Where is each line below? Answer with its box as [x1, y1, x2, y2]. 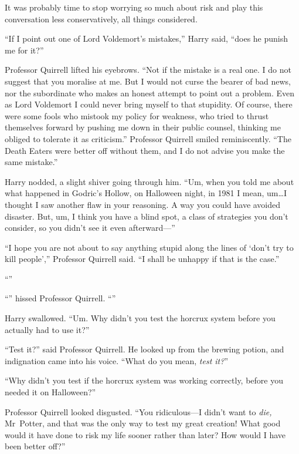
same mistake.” [5, 156, 58, 168]
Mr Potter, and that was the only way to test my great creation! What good [5, 417, 281, 429]
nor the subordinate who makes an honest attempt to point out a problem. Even [5, 86, 295, 99]
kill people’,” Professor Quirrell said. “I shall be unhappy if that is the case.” [5, 253, 280, 265]
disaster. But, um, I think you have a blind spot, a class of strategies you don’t [5, 210, 288, 222]
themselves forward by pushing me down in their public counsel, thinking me [5, 121, 281, 133]
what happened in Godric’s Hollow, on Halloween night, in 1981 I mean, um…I [5, 187, 287, 199]
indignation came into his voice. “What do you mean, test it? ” [5, 354, 228, 366]
